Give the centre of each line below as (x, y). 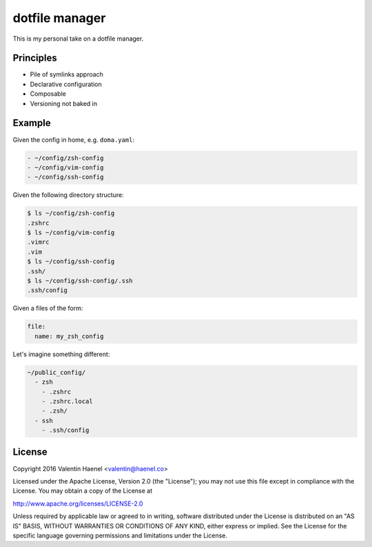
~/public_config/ (56, 372)
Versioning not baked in (64, 103)
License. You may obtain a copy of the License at (83, 491)
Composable (48, 94)
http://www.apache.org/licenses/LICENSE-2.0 (78, 504)
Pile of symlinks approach (66, 74)
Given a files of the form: (48, 308)
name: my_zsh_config (69, 336)
